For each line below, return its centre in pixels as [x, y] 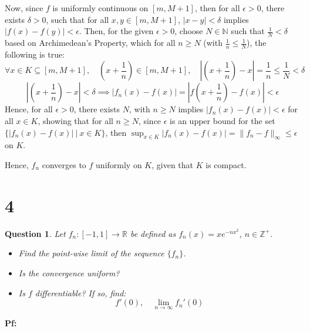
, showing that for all [75, 121]
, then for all [217, 8]
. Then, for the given [116, 31]
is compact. [226, 165]
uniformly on [119, 165]
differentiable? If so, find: [80, 292]
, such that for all [77, 19]
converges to [64, 165]
